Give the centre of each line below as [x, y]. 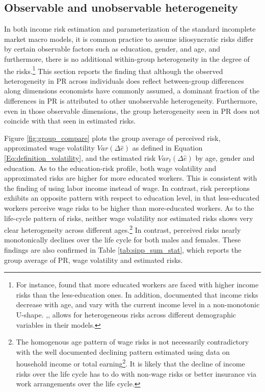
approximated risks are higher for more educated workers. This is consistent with [131, 178]
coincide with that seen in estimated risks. [70, 121]
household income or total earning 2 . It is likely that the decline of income [130, 363]
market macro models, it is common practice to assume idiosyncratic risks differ [129, 39]
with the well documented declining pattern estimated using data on [123, 351]
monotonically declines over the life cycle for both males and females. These [123, 240]
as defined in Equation [167, 148]
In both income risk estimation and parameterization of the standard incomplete [130, 29]
